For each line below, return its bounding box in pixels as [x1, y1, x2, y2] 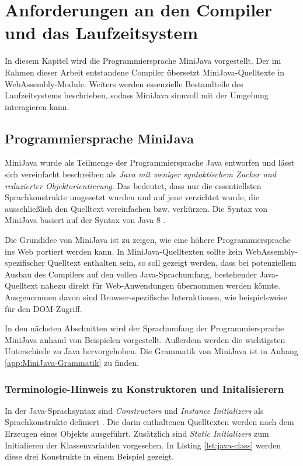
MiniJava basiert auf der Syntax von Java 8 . [5, 214, 166, 226]
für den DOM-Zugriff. [5, 302, 82, 314]
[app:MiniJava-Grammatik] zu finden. [5, 356, 139, 368]
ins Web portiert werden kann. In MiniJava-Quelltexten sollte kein [5, 245, 243, 257]
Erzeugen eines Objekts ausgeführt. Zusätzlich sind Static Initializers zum [5, 427, 269, 439]
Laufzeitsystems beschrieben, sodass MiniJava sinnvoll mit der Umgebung [5, 89, 269, 101]
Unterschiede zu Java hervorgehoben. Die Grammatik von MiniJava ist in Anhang [5, 345, 298, 357]
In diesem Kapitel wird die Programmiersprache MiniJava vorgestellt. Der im [5, 54, 281, 67]
